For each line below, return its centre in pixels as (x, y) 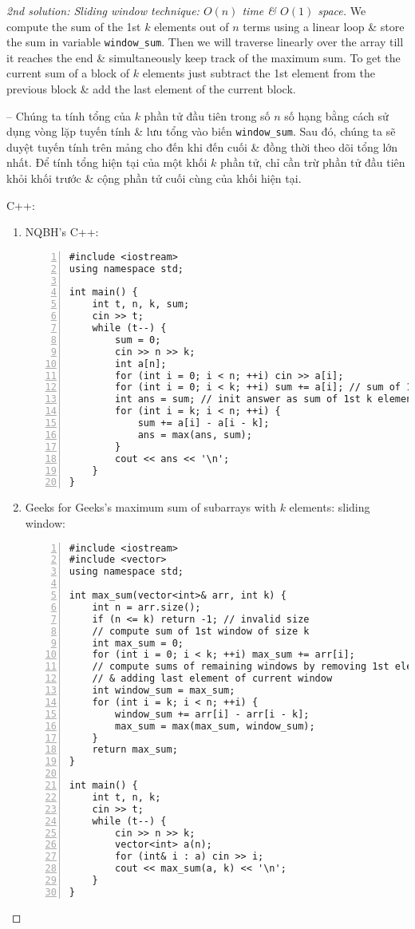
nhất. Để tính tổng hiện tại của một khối (107, 162)
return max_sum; (135, 750)
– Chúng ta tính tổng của (69, 115)
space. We (342, 10)
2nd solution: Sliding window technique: (103, 10)
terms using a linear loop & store (324, 26)
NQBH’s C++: (62, 232)
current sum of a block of (68, 73)
